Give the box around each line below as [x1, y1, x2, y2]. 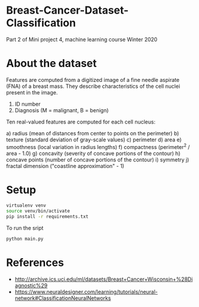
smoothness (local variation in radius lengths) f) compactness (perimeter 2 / [6, 142, 190, 150]
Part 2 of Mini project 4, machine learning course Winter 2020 [6, 36, 158, 43]
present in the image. [6, 88, 58, 96]
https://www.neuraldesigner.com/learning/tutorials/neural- [14, 288, 158, 295]
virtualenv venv [6, 202, 46, 208]
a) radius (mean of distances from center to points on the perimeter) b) [6, 129, 179, 137]
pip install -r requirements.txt [6, 214, 89, 220]
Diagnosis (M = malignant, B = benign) [14, 106, 109, 113]
